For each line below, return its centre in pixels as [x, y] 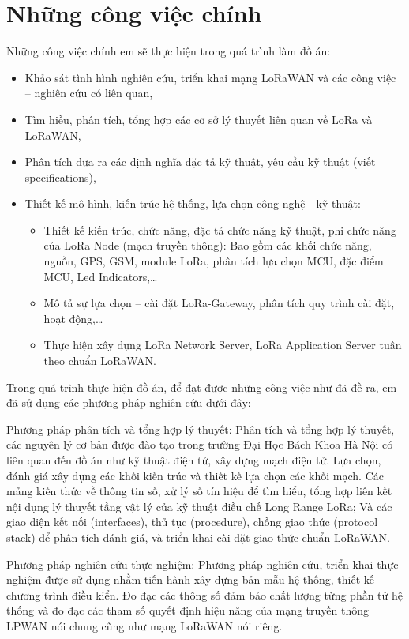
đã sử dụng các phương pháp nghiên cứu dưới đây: [129, 402]
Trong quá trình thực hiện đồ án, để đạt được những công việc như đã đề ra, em [202, 387]
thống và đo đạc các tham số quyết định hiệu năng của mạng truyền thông [188, 610]
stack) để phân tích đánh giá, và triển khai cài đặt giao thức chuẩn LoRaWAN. [198, 537]
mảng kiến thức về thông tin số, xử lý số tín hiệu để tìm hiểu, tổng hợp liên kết [199, 491]
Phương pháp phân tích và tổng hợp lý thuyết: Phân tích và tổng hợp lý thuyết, [201, 429]
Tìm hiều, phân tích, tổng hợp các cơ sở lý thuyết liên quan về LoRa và [199, 119]
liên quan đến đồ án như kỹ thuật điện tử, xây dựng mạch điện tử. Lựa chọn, [194, 460]
